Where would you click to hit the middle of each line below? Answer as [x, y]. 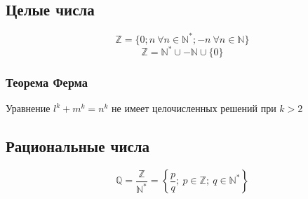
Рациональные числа [78, 146]
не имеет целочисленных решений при [194, 108]
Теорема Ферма [47, 82]
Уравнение [28, 108]
